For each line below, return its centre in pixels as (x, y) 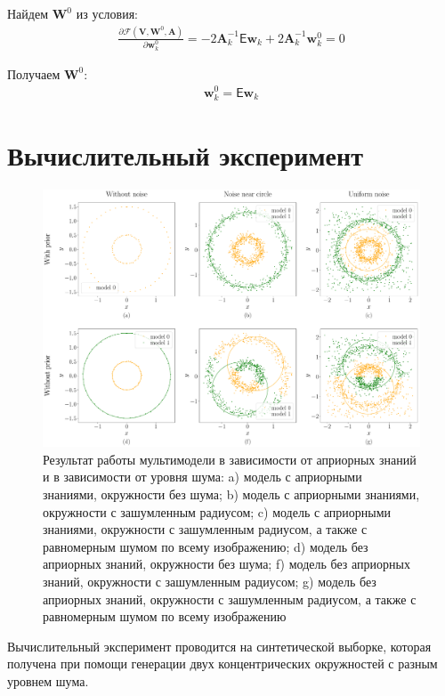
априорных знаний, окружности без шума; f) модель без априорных (227, 564)
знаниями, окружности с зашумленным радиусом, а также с (205, 529)
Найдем (28, 13)
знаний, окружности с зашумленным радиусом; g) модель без (210, 581)
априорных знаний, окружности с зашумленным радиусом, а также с (230, 599)
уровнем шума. (48, 680)
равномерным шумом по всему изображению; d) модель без (206, 546)
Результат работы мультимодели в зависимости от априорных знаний (230, 459)
